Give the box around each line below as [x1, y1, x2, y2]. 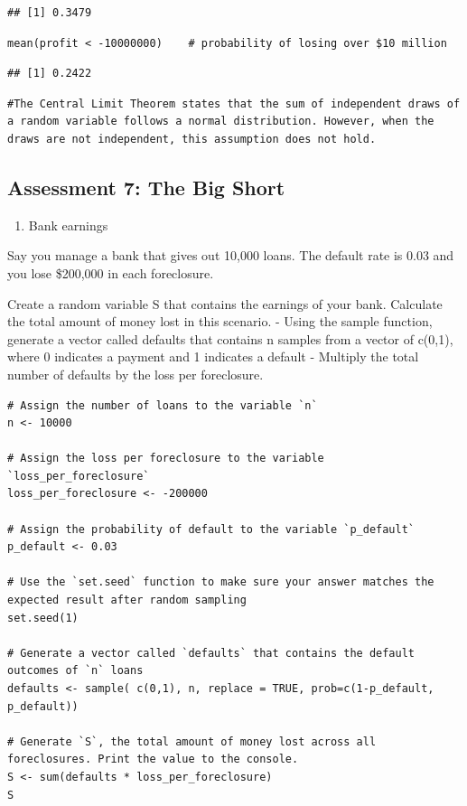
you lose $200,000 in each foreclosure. [7, 263, 214, 282]
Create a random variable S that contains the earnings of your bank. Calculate [7, 294, 443, 313]
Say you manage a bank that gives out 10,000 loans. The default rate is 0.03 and [7, 246, 454, 265]
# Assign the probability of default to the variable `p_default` [7, 522, 416, 536]
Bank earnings [28, 215, 108, 234]
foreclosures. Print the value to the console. [7, 753, 299, 766]
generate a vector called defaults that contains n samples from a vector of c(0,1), [7, 329, 453, 348]
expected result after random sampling [7, 594, 247, 607]
